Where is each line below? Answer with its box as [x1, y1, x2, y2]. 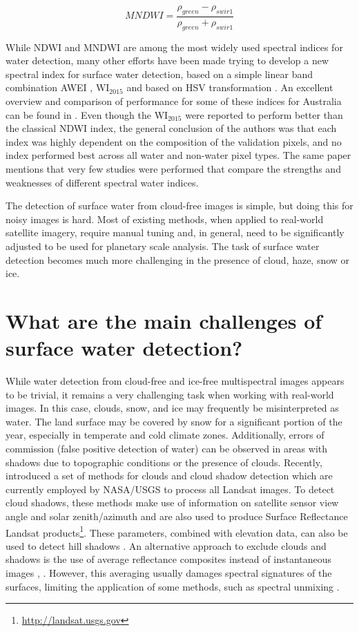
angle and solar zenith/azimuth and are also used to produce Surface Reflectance [6, 508, 348, 523]
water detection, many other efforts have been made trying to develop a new [6, 53, 329, 68]
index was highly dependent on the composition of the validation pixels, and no [6, 134, 342, 149]
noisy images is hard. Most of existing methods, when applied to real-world [6, 211, 324, 226]
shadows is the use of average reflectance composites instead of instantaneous [6, 552, 332, 566]
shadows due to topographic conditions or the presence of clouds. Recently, [6, 454, 322, 469]
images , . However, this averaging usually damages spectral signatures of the [6, 566, 332, 580]
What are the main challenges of [6, 306, 322, 334]
